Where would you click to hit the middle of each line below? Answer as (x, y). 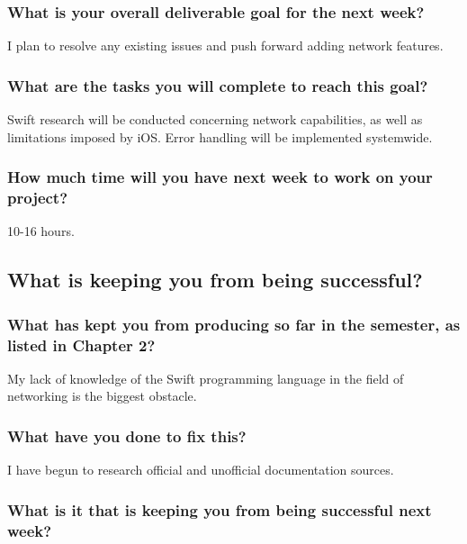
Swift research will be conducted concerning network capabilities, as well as (215, 119)
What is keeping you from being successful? (215, 280)
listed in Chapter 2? (81, 345)
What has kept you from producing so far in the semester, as (234, 324)
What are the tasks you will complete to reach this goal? (218, 85)
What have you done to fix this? (127, 435)
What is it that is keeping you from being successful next (220, 509)
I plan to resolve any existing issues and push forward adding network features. (225, 45)
